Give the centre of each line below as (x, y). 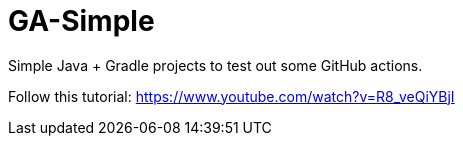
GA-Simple (81, 21)
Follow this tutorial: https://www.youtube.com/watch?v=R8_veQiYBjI (231, 96)
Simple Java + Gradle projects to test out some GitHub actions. (215, 65)
